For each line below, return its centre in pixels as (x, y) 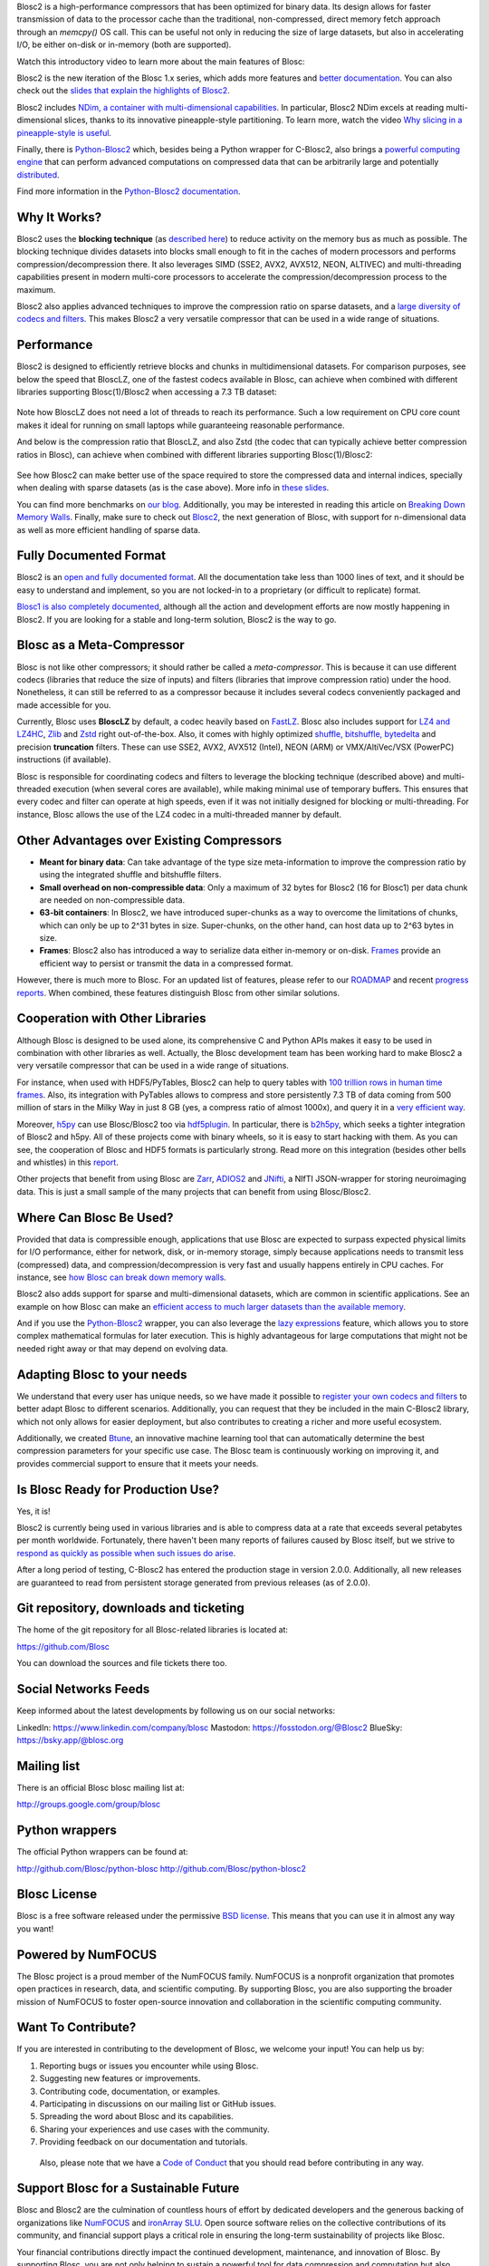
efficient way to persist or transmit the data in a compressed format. (166, 963)
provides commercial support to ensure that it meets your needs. (138, 1463)
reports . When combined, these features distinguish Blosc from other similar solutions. (178, 993)
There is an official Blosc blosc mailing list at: (101, 1787)
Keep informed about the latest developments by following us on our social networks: (176, 1711)
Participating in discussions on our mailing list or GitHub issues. (158, 2104)
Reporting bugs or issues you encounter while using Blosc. (149, 2066)
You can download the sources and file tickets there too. (122, 1663)
